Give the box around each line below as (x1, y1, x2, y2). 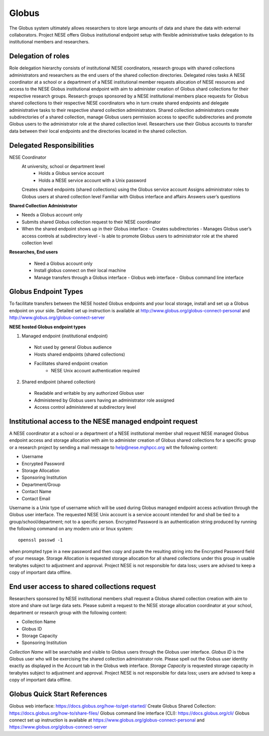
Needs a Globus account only (21, 212, 83, 218)
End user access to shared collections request (9, 582, 156, 591)
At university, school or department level (21, 163, 105, 169)
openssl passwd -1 (18, 537, 63, 543)
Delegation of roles (9, 52, 70, 60)
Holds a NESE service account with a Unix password (38, 177, 146, 183)
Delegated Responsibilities (9, 141, 94, 149)
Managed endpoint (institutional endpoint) (21, 333, 108, 339)
